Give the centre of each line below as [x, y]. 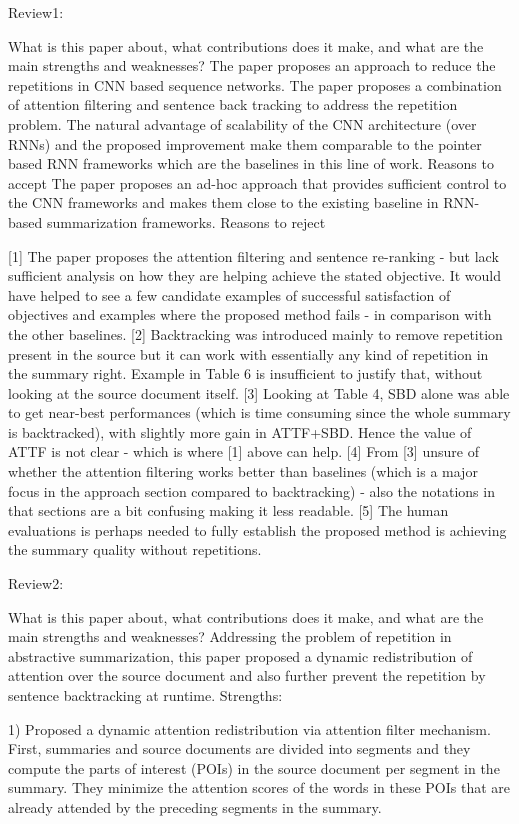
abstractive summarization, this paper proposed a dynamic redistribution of [240, 655]
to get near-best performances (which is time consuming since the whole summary [259, 412]
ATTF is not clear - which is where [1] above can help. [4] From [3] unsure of [243, 451]
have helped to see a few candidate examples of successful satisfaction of [229, 294]
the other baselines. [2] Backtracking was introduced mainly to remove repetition [255, 333]
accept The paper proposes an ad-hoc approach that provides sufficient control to [257, 182]
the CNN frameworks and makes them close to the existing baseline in [223, 202]
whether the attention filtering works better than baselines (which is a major [243, 471]
